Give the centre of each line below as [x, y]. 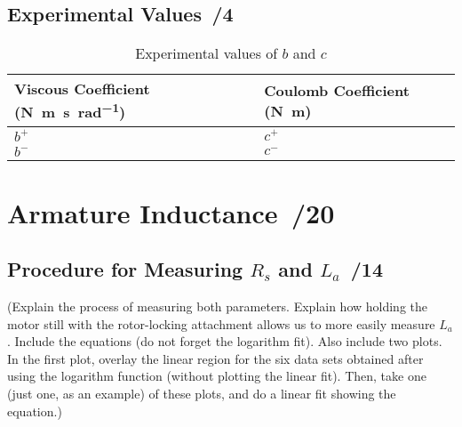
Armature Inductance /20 [171, 212]
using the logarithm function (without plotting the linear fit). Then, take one [217, 376]
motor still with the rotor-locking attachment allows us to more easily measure [221, 323]
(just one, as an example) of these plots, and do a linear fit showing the [202, 394]
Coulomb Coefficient [337, 90]
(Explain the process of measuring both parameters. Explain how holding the [218, 306]
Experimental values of [207, 53]
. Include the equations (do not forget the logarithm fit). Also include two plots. [225, 341]
